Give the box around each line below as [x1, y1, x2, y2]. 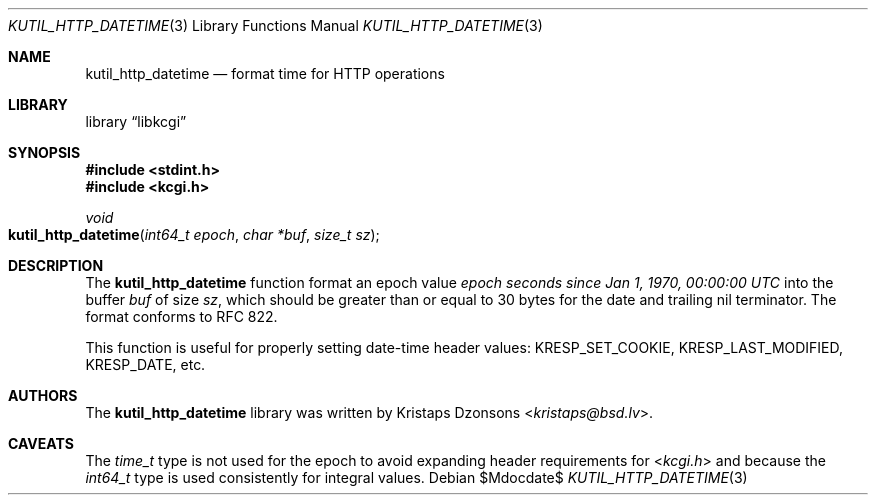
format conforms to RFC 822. [85, 308, 278, 325]
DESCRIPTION [8, 257, 104, 274]
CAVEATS [8, 435, 74, 452]
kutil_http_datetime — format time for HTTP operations [85, 65, 445, 82]
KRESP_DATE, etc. [85, 356, 206, 373]
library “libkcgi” [85, 113, 187, 130]
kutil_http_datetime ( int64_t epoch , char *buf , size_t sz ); [8, 226, 380, 243]
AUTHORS [8, 387, 78, 404]
